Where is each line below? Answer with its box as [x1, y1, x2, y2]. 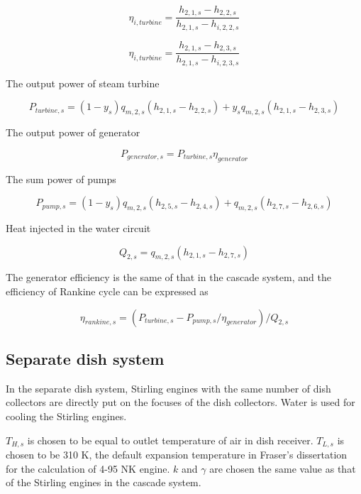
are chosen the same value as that [209, 461, 356, 476]
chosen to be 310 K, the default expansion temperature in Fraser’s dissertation [6, 447, 348, 462]
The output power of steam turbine [6, 75, 160, 90]
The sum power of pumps [6, 171, 116, 186]
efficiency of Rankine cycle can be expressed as [6, 284, 209, 299]
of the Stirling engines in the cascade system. [6, 475, 201, 490]
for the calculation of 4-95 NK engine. [6, 461, 170, 476]
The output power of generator [6, 125, 140, 140]
